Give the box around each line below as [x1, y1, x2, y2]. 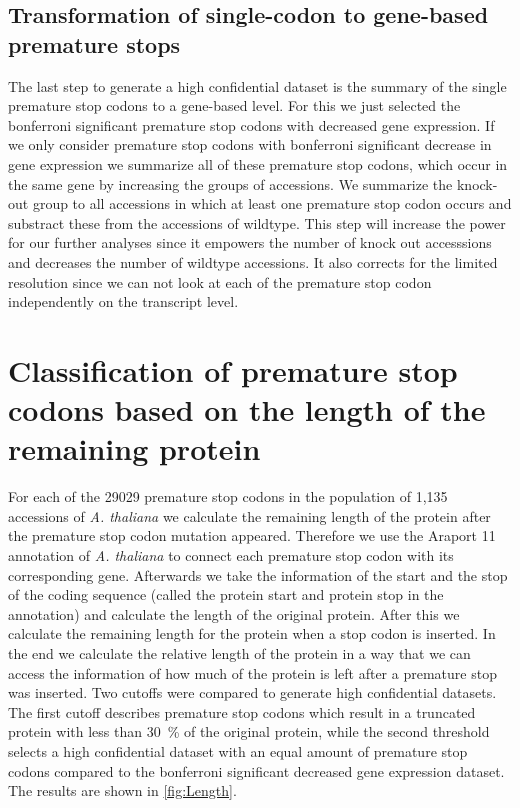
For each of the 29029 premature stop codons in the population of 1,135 [8, 486, 448, 507]
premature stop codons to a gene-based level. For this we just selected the [8, 95, 461, 116]
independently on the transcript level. [8, 291, 239, 312]
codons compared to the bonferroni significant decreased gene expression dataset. [8, 760, 505, 781]
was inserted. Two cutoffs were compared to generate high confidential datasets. [8, 682, 497, 703]
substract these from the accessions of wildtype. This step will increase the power [8, 212, 506, 233]
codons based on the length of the [8, 389, 486, 430]
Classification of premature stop [8, 349, 458, 390]
